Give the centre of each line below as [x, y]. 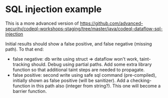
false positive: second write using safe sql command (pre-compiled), [85, 75]
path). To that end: [25, 49]
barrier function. [30, 91]
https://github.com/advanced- [111, 23]
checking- [141, 80]
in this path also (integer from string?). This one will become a [96, 86]
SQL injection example [54, 9]
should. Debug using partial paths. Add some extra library [92, 64]
